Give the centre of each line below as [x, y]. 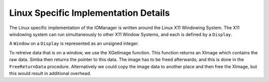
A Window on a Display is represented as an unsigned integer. [74, 43]
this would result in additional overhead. [50, 73]
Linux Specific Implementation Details [90, 13]
